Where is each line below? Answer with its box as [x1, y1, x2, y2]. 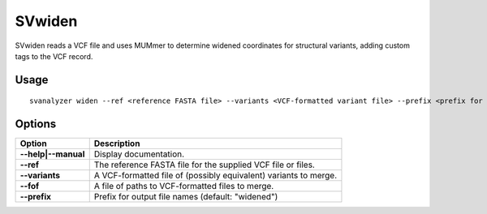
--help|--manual [19, 148, 85, 160]
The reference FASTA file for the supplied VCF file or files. [93, 159, 316, 170]
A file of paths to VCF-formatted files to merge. [93, 181, 274, 192]
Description [93, 138, 140, 149]
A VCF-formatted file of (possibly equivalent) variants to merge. [93, 170, 337, 182]
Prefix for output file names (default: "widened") [93, 191, 278, 203]
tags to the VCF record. [15, 51, 93, 61]
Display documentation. [93, 148, 185, 160]
